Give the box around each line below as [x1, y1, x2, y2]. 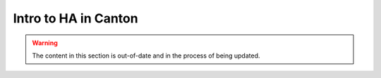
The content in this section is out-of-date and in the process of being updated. [32, 51, 260, 60]
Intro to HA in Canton [13, 11, 138, 26]
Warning [32, 39, 58, 47]
